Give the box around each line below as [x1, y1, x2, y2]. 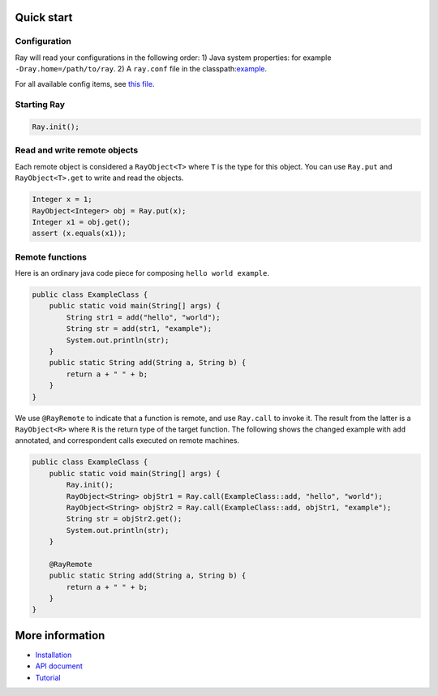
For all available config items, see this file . [15, 79, 155, 88]
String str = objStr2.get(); [66, 514, 182, 523]
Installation [35, 650, 72, 659]
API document [35, 661, 83, 671]
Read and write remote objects [15, 144, 139, 156]
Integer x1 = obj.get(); [32, 217, 131, 226]
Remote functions [15, 251, 88, 263]
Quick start [15, 11, 73, 24]
